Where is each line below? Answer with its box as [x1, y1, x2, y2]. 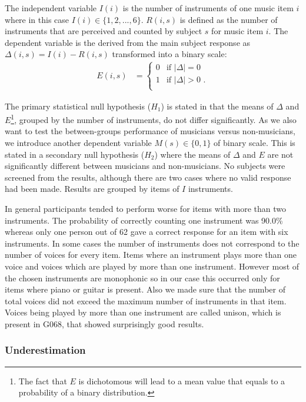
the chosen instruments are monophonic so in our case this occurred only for [5, 271, 280, 284]
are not [267, 148, 294, 160]
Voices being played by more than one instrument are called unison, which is [5, 306, 281, 318]
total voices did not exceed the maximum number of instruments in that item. [5, 294, 287, 307]
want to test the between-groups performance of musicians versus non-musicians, [5, 125, 295, 137]
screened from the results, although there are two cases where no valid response [5, 171, 291, 183]
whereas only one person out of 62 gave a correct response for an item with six [5, 225, 288, 238]
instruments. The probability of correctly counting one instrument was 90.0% [5, 214, 283, 226]
